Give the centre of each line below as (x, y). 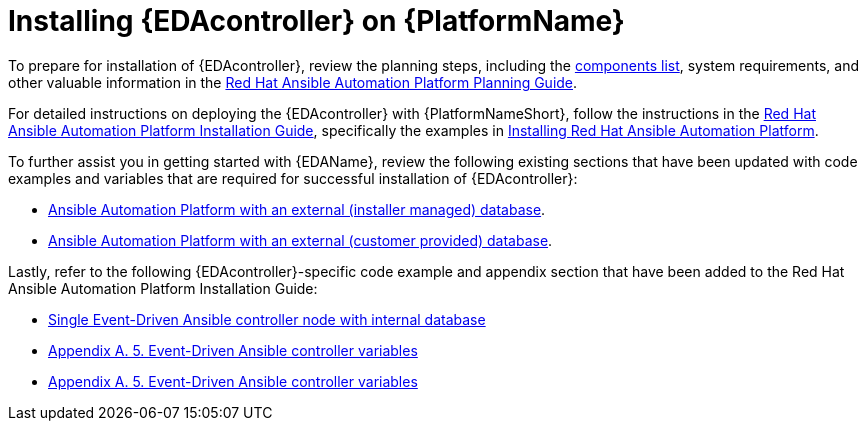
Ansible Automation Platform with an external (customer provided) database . (300, 240)
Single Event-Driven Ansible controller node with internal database (267, 319)
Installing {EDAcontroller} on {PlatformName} (316, 21)
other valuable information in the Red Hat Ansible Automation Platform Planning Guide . (293, 82)
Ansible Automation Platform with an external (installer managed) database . (297, 209)
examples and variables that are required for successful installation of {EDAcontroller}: (293, 178)
